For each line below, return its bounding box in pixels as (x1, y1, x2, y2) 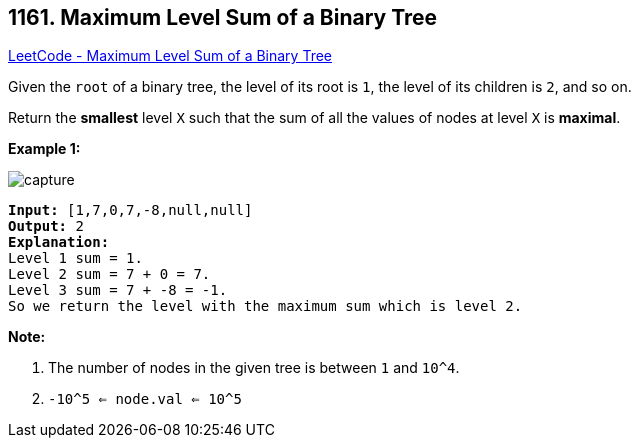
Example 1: (8, 140, 81, 158)
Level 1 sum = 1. (8, 250, 143, 267)
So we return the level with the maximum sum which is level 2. (8, 298, 523, 315)
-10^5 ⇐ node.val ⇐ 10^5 (48, 391, 242, 408)
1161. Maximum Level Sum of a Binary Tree (8, 5, 438, 30)
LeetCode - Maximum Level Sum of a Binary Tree (8, 47, 333, 65)
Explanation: (8, 234, 110, 251)
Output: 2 (8, 218, 84, 235)
